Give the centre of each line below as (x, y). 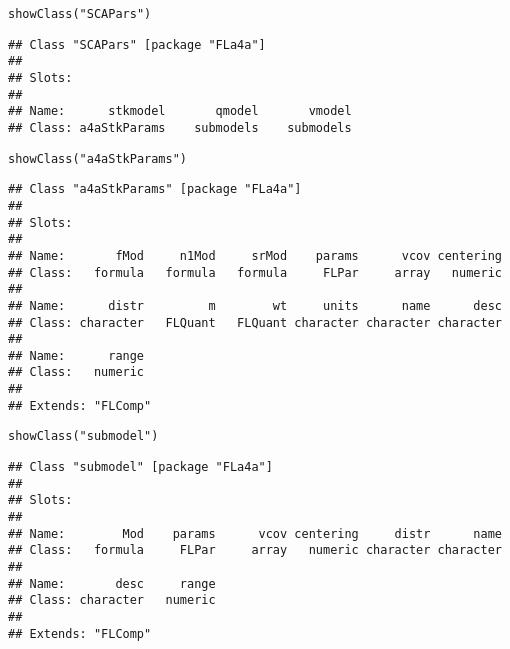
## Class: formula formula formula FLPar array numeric (255, 272)
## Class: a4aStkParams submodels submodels (180, 127)
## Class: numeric (76, 372)
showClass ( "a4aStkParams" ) (98, 158)
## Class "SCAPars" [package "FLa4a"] (137, 44)
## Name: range (76, 355)
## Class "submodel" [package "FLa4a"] (140, 467)
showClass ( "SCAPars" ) (80, 14)
